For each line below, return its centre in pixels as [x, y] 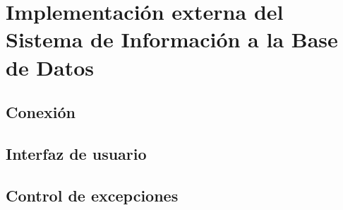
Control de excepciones [92, 195]
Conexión [41, 112]
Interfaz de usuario [76, 153]
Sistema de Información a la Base [172, 39]
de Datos [50, 67]
